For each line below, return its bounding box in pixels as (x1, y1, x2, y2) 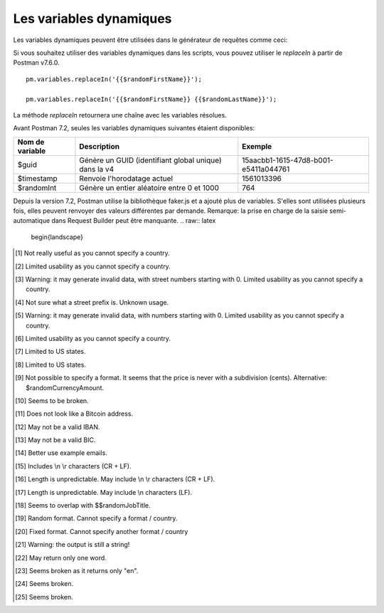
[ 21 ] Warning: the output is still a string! (15, 540, 130, 549)
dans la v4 (79, 164, 114, 174)
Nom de (17, 137, 45, 147)
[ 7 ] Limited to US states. (15, 347, 86, 356)
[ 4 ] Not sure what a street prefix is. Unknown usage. (15, 298, 169, 306)
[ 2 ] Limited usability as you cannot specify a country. (15, 262, 171, 271)
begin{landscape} (31, 232, 83, 241)
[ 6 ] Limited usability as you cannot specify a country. (15, 334, 171, 342)
